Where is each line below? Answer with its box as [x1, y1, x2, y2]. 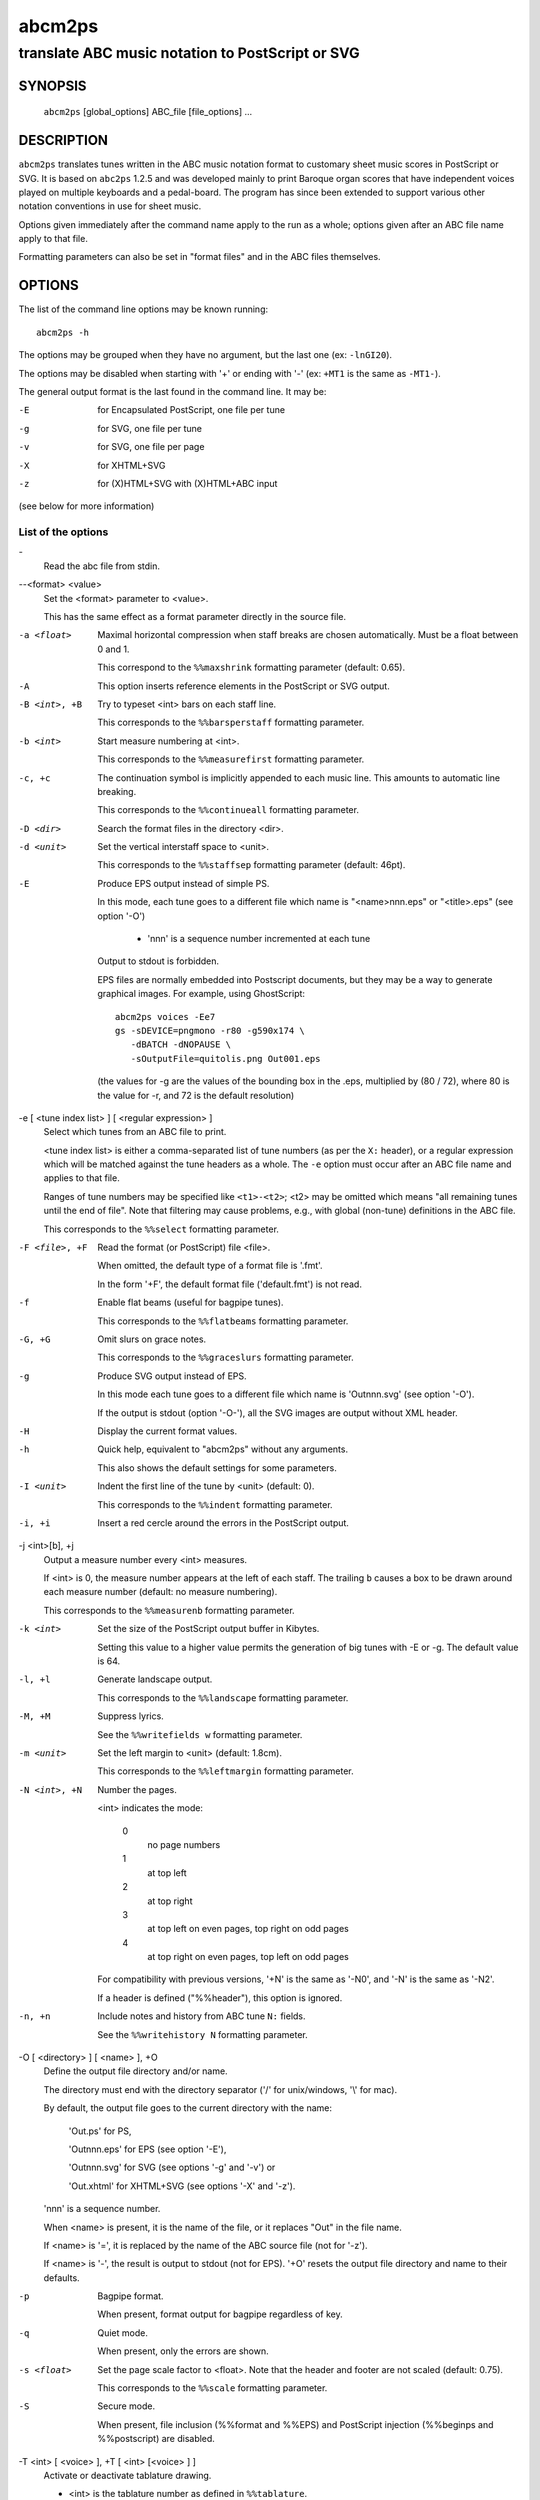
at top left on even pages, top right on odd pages [147, 1923, 349, 1935]
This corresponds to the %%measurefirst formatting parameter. [97, 753, 365, 765]
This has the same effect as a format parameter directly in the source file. [43, 610, 347, 622]
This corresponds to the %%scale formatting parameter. [97, 2382, 328, 2394]
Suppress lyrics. [97, 1710, 164, 1722]
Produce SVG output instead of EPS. [97, 1370, 247, 1382]
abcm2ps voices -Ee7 [115, 1011, 216, 1022]
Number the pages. [97, 1783, 177, 1795]
